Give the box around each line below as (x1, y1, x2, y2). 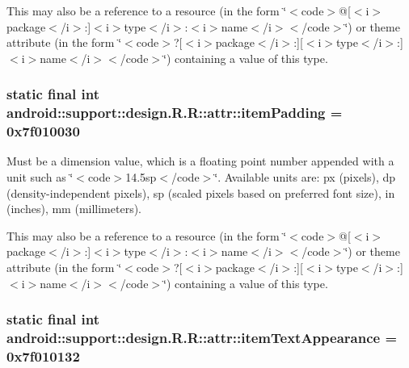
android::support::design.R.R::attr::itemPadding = (6, 102, 343, 123)
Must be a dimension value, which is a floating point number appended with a (6, 153, 394, 169)
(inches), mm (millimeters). (6, 200, 142, 217)
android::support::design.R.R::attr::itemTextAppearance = (6, 328, 398, 348)
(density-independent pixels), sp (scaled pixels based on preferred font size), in (6, 184, 395, 201)
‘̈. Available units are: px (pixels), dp (214, 169, 396, 186)
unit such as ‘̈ (6, 169, 74, 186)
